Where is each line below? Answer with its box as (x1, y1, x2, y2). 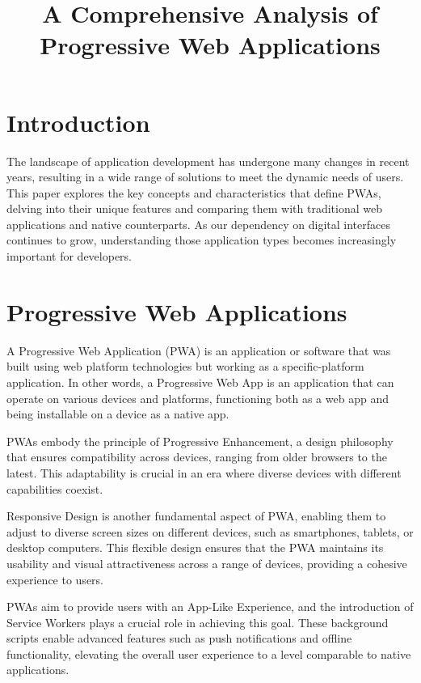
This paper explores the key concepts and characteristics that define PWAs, (6, 184, 381, 201)
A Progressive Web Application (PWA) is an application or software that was (6, 341, 391, 358)
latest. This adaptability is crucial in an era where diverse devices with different (6, 464, 402, 481)
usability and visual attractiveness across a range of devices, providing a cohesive (6, 554, 407, 571)
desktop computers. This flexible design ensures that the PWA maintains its (6, 539, 384, 556)
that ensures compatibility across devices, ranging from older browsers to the (6, 448, 387, 465)
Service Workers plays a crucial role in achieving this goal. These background (6, 613, 389, 630)
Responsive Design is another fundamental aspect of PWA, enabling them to (6, 507, 386, 524)
